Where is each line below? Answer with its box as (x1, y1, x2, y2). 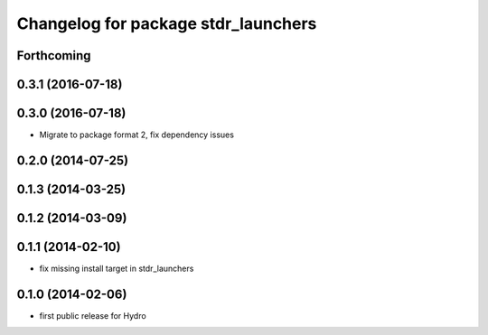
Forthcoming (16, 48, 91, 63)
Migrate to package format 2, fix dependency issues (39, 129, 235, 140)
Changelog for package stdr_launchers (16, 14, 317, 33)
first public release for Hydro (39, 310, 146, 321)
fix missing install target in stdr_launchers (39, 263, 194, 275)
